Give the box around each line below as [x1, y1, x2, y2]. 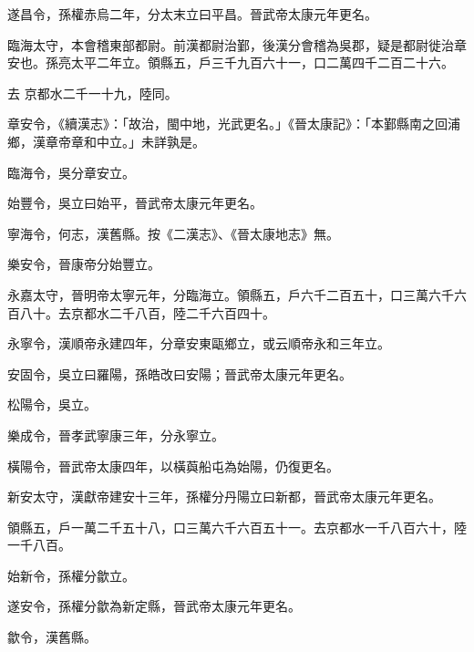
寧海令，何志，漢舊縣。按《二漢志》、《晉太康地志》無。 [7, 223, 339, 243]
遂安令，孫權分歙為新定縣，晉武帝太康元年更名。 [7, 596, 301, 616]
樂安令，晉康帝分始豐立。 [7, 254, 160, 274]
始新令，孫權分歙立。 [7, 565, 135, 585]
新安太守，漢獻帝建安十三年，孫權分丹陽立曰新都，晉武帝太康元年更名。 [7, 487, 441, 506]
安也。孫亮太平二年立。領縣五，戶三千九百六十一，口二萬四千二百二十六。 [7, 53, 454, 72]
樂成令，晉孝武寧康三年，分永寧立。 [7, 425, 224, 444]
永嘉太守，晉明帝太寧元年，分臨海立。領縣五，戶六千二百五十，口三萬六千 [7, 285, 454, 304]
